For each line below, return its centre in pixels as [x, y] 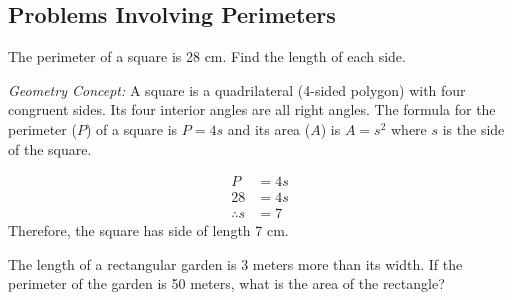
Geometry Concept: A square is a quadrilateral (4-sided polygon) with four [237, 89]
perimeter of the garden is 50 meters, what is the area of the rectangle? [226, 283]
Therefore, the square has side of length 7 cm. [148, 230]
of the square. [50, 148]
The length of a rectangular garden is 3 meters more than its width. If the [235, 263]
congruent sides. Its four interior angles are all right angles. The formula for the [252, 109]
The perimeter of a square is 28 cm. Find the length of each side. [207, 56]
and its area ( [269, 128]
